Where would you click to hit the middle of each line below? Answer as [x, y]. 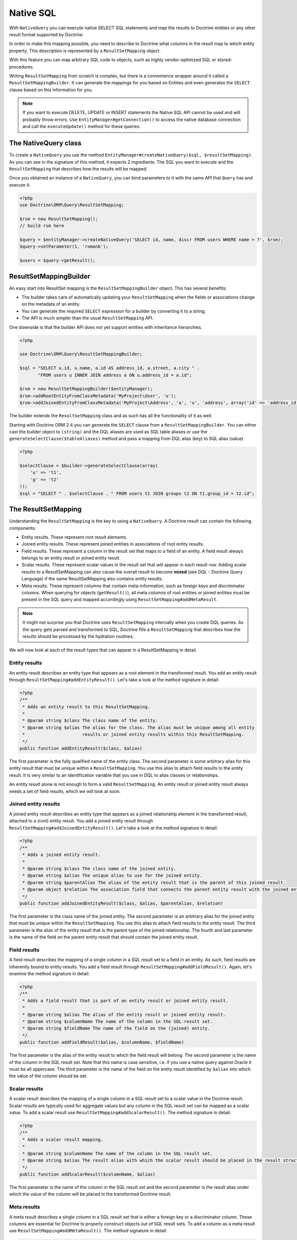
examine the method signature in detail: [49, 974]
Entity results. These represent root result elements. [74, 537]
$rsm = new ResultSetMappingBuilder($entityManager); [86, 389]
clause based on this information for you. [51, 90]
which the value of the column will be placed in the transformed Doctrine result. [90, 1194]
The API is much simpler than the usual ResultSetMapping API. [87, 318]
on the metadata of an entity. [51, 304]
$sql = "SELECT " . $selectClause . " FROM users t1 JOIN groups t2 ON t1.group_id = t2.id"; [137, 493]
